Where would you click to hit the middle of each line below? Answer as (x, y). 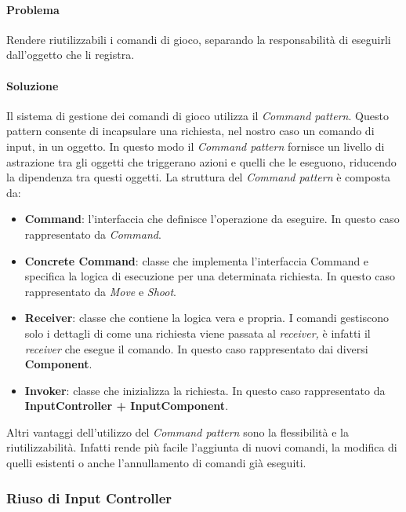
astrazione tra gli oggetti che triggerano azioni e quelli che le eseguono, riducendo (201, 161)
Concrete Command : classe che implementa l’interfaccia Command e (197, 260)
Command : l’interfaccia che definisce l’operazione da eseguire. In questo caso (212, 219)
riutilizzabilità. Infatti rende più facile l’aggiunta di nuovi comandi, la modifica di (202, 447)
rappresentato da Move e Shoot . (100, 291)
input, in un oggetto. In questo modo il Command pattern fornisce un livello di (196, 146)
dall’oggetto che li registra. (71, 55)
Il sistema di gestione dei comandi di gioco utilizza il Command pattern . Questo (198, 115)
